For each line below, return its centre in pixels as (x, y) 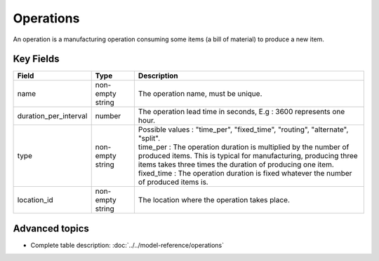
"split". (149, 139)
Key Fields (36, 59)
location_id (35, 200)
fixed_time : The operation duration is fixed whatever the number (245, 174)
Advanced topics (51, 228)
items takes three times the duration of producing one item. (236, 164)
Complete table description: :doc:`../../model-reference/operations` (127, 245)
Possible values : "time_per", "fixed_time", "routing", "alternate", (243, 129)
